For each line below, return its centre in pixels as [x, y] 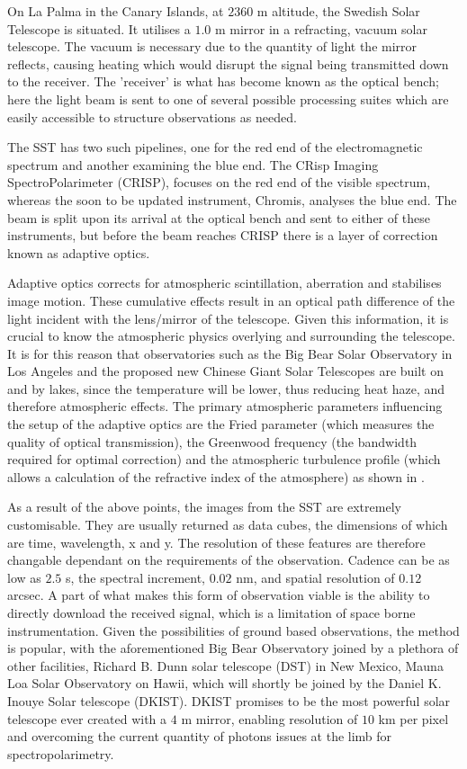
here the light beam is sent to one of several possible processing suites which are [228, 98]
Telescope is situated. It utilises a [99, 28]
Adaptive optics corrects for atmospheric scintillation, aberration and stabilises [225, 283]
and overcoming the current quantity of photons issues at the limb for [200, 736]
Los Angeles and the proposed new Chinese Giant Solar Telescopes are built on [226, 371]
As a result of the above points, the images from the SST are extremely [204, 507]
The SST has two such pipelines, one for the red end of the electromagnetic [215, 147]
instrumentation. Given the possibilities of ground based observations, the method [233, 630]
